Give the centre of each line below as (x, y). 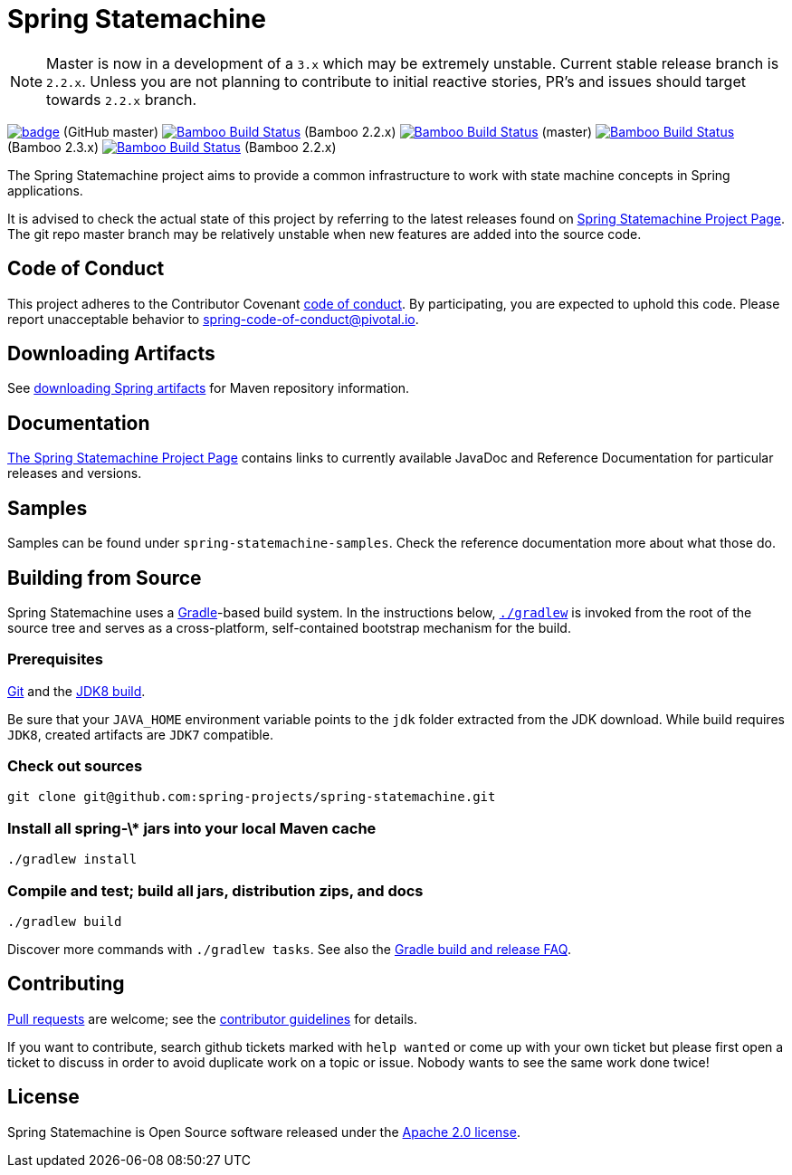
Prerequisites (55, 659)
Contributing (66, 984)
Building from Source (105, 578)
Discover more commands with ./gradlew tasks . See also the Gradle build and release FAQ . (289, 949)
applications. (45, 190)
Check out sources (75, 766)
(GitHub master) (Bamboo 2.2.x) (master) (328, 131)
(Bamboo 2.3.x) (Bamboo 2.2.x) (172, 147)
